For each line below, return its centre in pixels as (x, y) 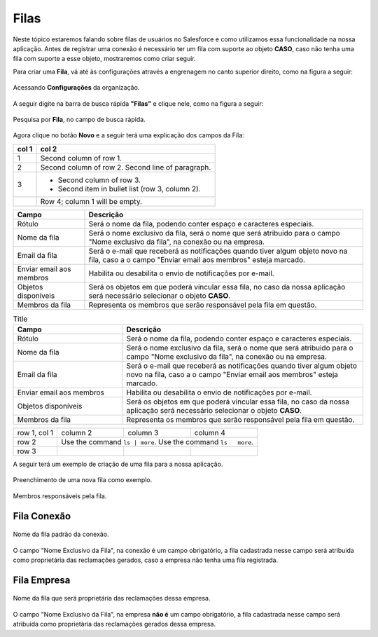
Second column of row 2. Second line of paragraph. (126, 167)
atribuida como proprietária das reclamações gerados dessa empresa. (114, 624)
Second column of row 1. (81, 158)
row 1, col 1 (35, 433)
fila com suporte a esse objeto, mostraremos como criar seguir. (104, 59)
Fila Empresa (42, 580)
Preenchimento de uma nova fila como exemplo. (83, 480)
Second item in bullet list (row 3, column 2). (129, 189)
